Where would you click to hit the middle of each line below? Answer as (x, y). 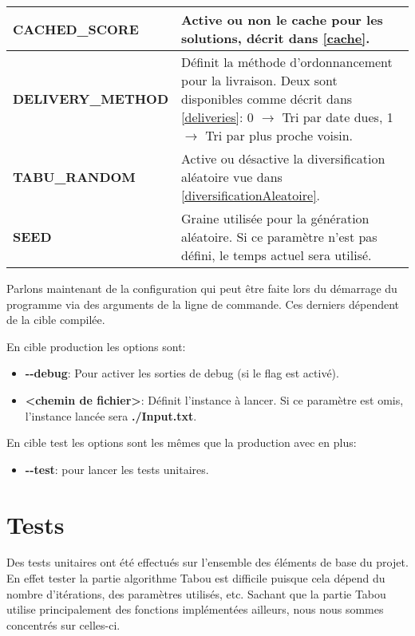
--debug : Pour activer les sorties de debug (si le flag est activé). (182, 373)
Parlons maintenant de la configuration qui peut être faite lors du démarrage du (202, 288)
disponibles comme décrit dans (267, 99)
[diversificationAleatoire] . (251, 195)
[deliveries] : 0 (217, 117)
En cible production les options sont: (96, 346)
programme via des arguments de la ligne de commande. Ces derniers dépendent (203, 304)
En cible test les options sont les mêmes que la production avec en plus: (182, 442)
